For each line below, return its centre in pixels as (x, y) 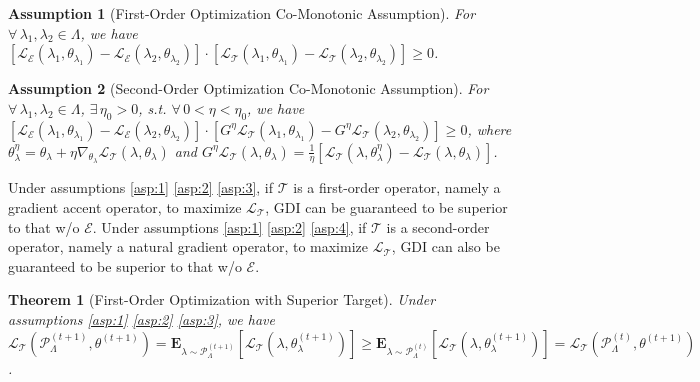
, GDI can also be (445, 246)
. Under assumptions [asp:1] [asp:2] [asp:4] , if (229, 226)
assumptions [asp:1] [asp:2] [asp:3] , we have (141, 318)
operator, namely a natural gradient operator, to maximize (188, 246)
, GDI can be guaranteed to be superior (386, 207)
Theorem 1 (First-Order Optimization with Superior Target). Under (222, 299)
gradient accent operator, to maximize (125, 207)
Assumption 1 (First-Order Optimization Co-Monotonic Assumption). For (242, 13)
